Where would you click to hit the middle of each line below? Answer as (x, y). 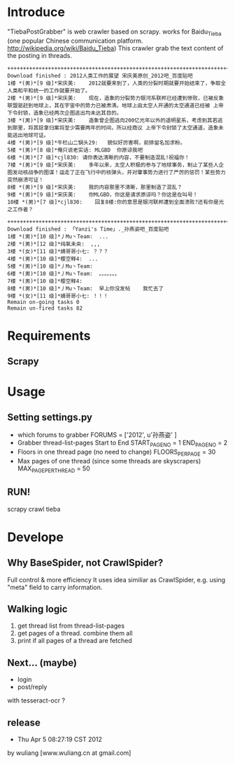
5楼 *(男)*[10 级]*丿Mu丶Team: (50, 266)
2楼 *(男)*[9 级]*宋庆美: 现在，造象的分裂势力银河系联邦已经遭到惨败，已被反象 (116, 98)
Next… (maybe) (42, 662)
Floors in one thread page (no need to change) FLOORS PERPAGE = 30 (116, 453)
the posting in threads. (40, 55)
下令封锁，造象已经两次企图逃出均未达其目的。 (65, 113)
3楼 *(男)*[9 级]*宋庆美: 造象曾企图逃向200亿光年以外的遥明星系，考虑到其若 (113, 120)
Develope (36, 537)
